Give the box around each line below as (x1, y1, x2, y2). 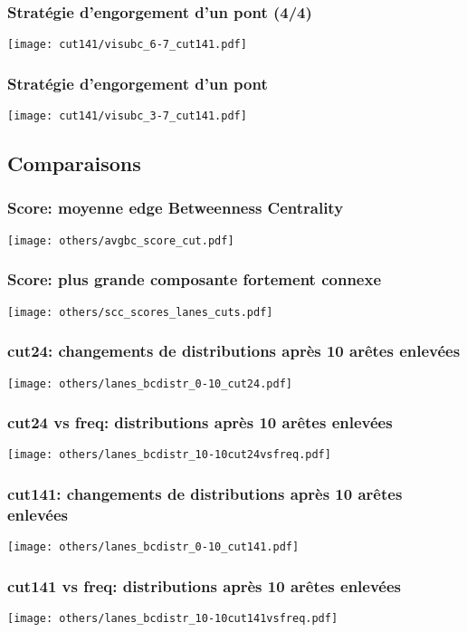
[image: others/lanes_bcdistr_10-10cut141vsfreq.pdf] (7, 612, 338, 626)
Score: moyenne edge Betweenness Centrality (7, 196, 344, 219)
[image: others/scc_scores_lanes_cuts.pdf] (7, 305, 273, 319)
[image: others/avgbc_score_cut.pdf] (7, 234, 234, 247)
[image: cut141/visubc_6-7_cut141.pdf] (7, 38, 247, 52)
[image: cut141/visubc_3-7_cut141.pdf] (7, 110, 247, 123)
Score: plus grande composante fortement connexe (7, 268, 382, 291)
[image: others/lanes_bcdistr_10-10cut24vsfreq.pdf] (7, 448, 331, 462)
